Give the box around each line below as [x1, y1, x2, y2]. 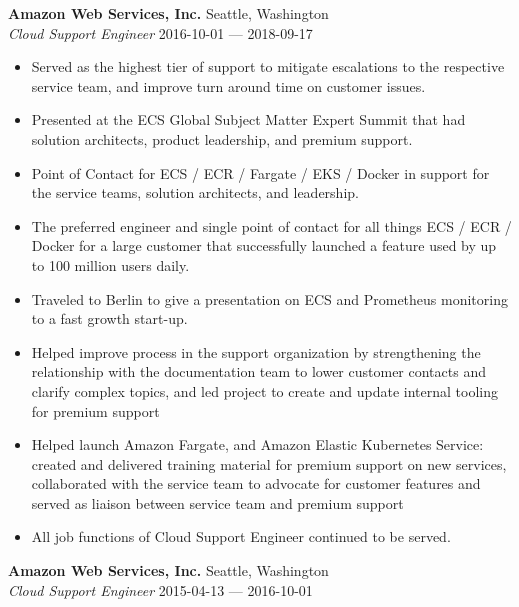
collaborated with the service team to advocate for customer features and [31, 473, 481, 494]
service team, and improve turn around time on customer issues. [31, 75, 426, 96]
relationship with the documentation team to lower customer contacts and [31, 361, 486, 382]
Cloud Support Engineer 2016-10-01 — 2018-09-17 [8, 22, 313, 43]
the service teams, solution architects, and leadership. [31, 182, 359, 203]
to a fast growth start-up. [31, 308, 188, 329]
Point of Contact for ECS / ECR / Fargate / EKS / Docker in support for [31, 162, 490, 183]
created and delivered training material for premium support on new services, [31, 453, 507, 474]
